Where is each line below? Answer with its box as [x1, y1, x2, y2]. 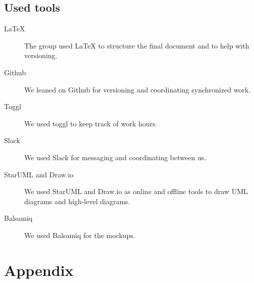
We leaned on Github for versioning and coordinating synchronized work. [24, 84, 251, 95]
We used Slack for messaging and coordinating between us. [24, 152, 207, 162]
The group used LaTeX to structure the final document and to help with [24, 40, 249, 51]
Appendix [4, 259, 74, 280]
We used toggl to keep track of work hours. [24, 118, 158, 128]
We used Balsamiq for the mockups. [24, 229, 135, 240]
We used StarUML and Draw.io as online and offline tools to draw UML [24, 186, 248, 197]
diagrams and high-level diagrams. [24, 196, 130, 206]
